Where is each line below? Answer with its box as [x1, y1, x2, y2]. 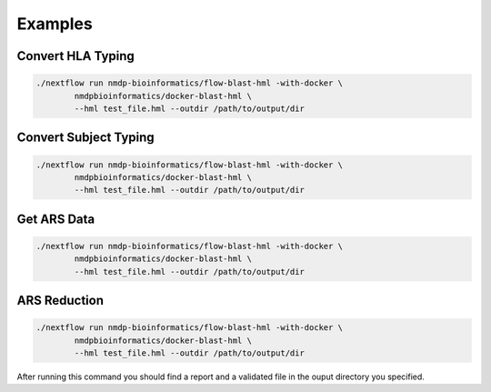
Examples [16, 14, 93, 34]
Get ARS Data [16, 211, 95, 226]
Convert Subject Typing [16, 130, 155, 146]
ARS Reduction [16, 293, 105, 308]
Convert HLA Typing [16, 48, 135, 64]
